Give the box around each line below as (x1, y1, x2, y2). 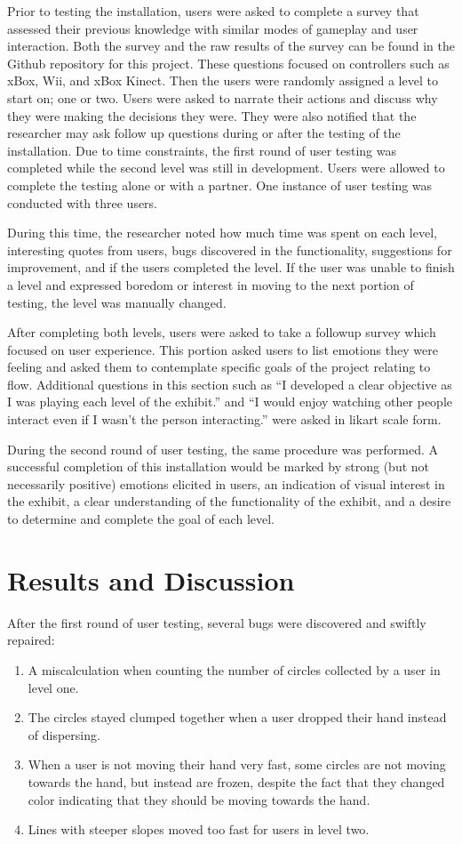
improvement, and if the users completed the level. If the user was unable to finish (7, 258, 455, 277)
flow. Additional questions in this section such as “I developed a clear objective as (7, 374, 452, 393)
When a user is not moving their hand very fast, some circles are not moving (28, 755, 446, 774)
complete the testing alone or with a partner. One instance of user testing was (7, 175, 433, 194)
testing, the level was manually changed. (7, 293, 227, 311)
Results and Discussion (7, 561, 295, 598)
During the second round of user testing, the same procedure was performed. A (7, 439, 439, 458)
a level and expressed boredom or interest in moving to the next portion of (7, 275, 414, 293)
